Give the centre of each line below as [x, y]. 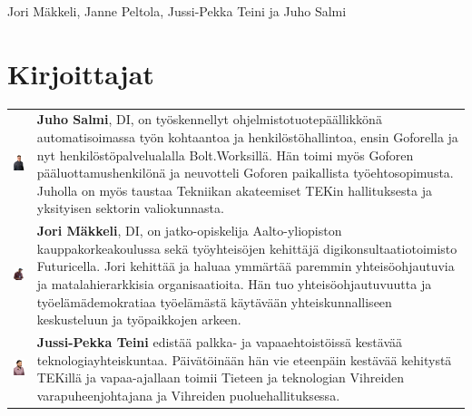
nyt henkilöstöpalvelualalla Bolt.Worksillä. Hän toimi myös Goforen [225, 155]
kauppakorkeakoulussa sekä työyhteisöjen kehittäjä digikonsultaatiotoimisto [247, 248]
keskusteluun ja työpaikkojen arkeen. [139, 319]
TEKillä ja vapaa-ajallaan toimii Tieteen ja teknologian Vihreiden [221, 377]
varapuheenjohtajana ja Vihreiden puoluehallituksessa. [188, 395]
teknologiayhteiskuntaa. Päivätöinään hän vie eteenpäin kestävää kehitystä [244, 359]
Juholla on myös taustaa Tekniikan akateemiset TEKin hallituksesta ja [234, 190]
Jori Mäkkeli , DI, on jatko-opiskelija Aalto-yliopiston [189, 231]
